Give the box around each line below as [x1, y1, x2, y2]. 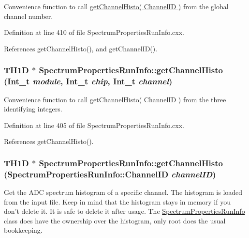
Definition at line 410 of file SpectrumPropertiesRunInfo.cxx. [4, 27, 185, 37]
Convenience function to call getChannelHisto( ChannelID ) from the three [4, 94, 226, 104]
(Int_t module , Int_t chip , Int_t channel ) [4, 75, 173, 87]
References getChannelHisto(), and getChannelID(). [4, 43, 158, 53]
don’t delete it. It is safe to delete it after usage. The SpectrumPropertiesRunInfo [4, 206, 245, 216]
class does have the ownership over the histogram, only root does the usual [4, 215, 226, 225]
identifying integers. [4, 104, 62, 114]
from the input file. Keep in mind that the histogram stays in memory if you [4, 196, 231, 206]
